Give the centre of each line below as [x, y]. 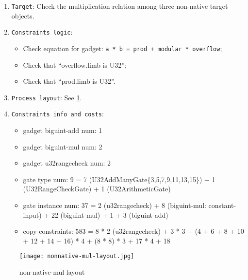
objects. [23, 15]
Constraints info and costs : [58, 114]
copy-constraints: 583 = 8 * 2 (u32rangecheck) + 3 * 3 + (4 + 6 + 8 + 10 [133, 231]
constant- [222, 205]
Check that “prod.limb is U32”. [69, 81]
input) [32, 215]
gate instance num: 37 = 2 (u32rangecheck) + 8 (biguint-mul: [115, 205]
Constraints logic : [42, 32]
